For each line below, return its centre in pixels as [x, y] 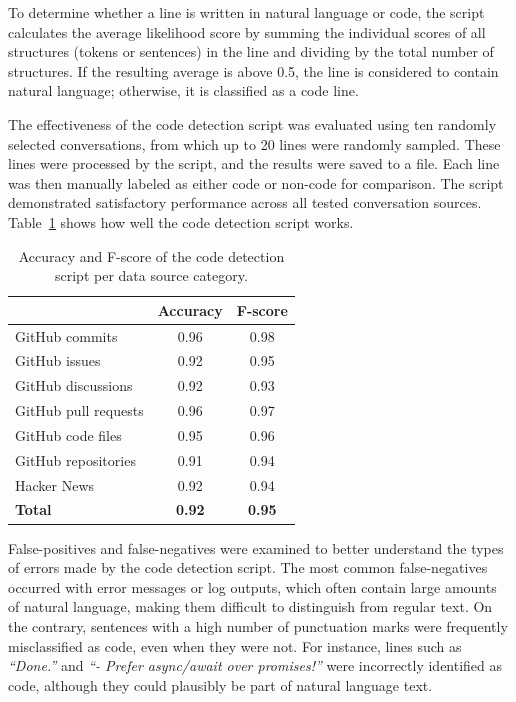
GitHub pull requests [79, 410]
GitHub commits [66, 335]
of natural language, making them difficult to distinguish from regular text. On [250, 606]
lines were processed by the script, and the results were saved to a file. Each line [254, 163]
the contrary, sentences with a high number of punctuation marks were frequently [258, 625]
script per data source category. [151, 275]
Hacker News [55, 484]
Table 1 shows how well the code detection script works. [181, 221]
